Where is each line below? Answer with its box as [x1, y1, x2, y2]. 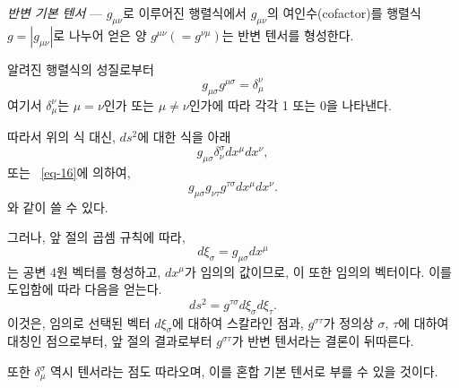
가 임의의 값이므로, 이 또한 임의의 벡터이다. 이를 [184, 262, 452, 280]
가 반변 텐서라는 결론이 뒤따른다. [231, 332, 414, 350]
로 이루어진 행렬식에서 [122, 4, 247, 22]
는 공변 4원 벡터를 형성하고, [7, 262, 161, 280]
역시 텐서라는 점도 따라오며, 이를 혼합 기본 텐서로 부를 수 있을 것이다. [50, 362, 438, 381]
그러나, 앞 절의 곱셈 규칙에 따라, [7, 228, 186, 246]
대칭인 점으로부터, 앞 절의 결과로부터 [7, 332, 212, 350]
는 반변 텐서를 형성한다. [221, 25, 354, 44]
